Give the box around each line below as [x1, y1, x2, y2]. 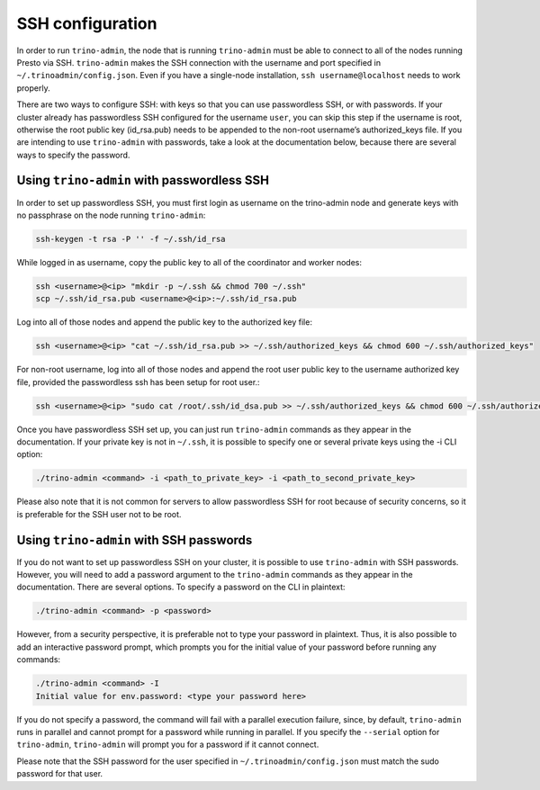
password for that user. [16, 768, 103, 779]
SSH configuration [16, 13, 157, 33]
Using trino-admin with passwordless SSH [16, 173, 270, 188]
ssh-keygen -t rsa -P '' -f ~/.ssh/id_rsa [35, 234, 226, 244]
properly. [16, 82, 50, 94]
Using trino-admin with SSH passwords [16, 532, 253, 548]
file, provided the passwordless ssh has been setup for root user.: [16, 376, 260, 387]
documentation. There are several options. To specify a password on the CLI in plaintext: [16, 581, 346, 593]
